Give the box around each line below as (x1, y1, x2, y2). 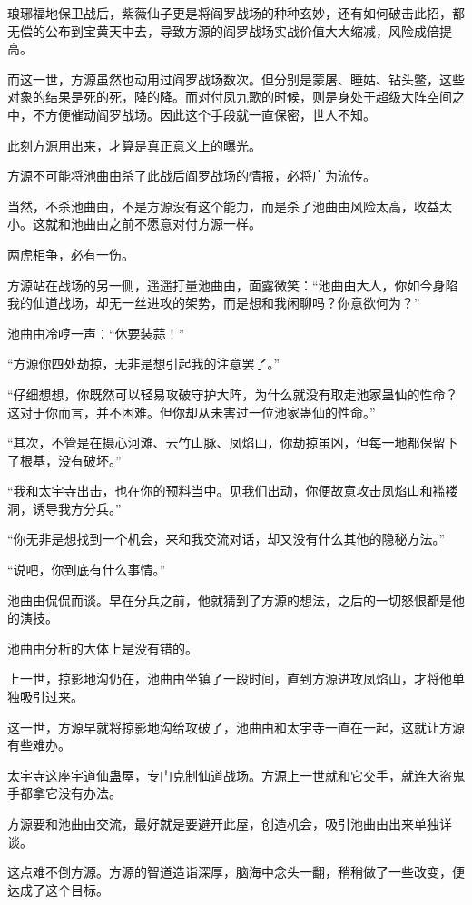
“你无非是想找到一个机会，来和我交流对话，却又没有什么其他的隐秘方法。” (7, 529, 446, 548)
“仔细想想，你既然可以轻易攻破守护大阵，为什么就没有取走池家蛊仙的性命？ (7, 384, 458, 403)
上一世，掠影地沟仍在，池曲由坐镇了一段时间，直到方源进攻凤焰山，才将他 (7, 669, 452, 688)
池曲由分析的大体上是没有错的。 (7, 638, 198, 657)
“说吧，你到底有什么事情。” (7, 560, 166, 579)
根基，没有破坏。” (19, 450, 122, 469)
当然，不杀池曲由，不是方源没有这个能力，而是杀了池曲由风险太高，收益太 (7, 196, 452, 215)
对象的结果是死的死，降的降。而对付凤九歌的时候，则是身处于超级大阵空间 (7, 87, 452, 106)
